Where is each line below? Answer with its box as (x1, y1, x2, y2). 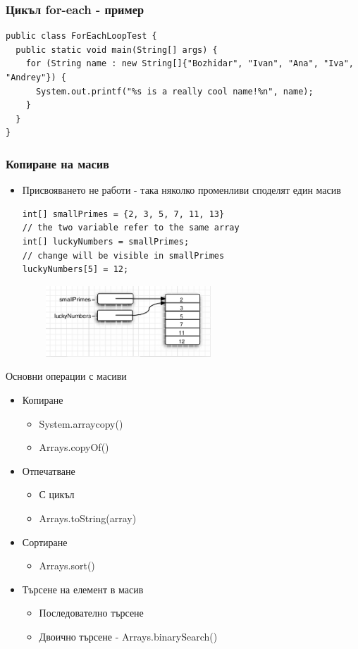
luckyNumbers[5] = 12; (22, 264, 129, 275)
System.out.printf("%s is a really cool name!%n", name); (35, 86, 314, 97)
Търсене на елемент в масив (22, 581, 144, 596)
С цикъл (39, 487, 75, 502)
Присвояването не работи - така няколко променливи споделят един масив (22, 183, 341, 197)
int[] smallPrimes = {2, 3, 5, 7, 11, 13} (22, 209, 225, 219)
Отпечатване (22, 463, 75, 478)
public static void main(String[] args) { (16, 44, 218, 55)
